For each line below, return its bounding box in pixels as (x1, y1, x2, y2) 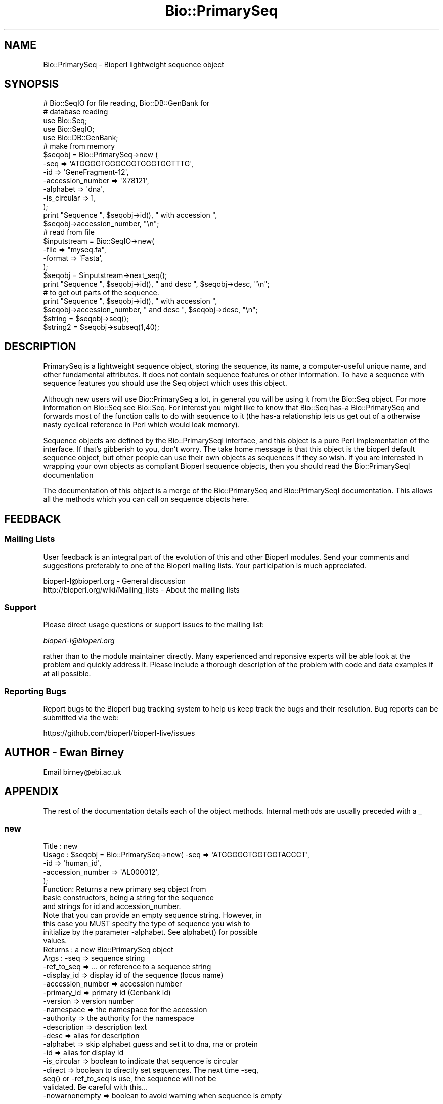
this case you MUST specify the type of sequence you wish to (43, 919, 250, 928)
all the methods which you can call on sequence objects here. (43, 495, 249, 504)
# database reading (43, 107, 108, 116)
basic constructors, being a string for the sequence (43, 893, 214, 902)
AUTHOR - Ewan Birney (4, 746, 124, 759)
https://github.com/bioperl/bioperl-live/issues (43, 729, 195, 737)
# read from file (43, 228, 95, 237)
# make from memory (43, 142, 115, 151)
